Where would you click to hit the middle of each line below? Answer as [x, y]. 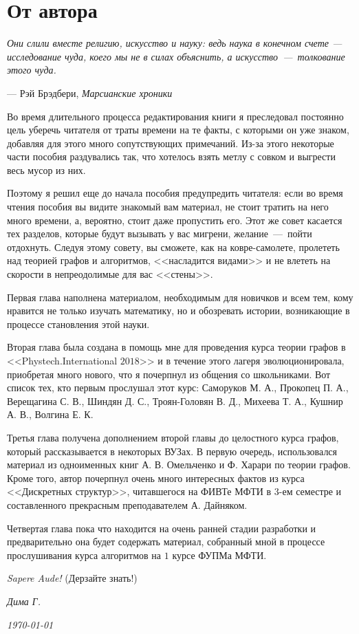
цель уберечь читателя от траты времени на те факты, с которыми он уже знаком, [178, 130]
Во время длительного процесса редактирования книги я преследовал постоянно [175, 116]
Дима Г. [24, 601]
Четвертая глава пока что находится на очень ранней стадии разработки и [162, 528]
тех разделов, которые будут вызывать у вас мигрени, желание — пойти [160, 233]
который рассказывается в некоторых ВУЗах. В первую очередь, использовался [172, 451]
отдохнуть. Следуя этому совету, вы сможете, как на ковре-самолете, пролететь [173, 247]
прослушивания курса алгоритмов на [84, 555]
